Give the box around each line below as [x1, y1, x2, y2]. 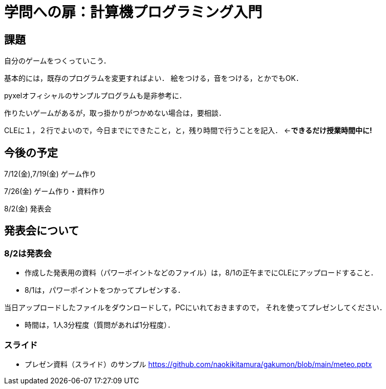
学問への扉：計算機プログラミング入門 [4, 4, 263, 21]
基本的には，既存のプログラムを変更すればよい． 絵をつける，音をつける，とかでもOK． [4, 74, 303, 83]
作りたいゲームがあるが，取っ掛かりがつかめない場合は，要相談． [4, 109, 226, 118]
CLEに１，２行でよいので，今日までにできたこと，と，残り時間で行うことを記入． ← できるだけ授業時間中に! [4, 126, 372, 135]
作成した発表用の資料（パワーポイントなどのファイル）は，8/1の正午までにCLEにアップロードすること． [25, 268, 378, 277]
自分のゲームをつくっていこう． [4, 56, 111, 66]
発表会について [4, 224, 79, 237]
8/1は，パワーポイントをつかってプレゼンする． [25, 286, 185, 295]
